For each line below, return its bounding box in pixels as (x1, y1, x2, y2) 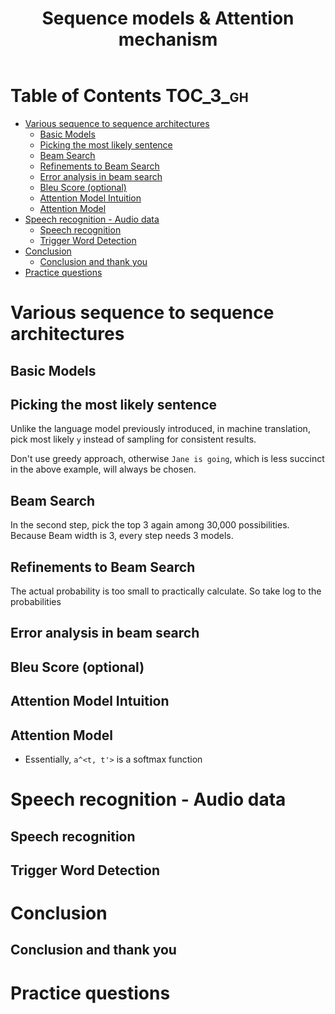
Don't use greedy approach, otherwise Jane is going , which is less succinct (10, 453, 325, 465)
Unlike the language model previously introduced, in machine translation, (10, 423, 311, 435)
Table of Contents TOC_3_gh (10, 85, 249, 107)
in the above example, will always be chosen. (10, 463, 197, 476)
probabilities (10, 595, 62, 607)
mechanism (118, 28, 218, 51)
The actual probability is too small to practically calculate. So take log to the (10, 585, 322, 597)
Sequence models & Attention (41, 7, 295, 30)
